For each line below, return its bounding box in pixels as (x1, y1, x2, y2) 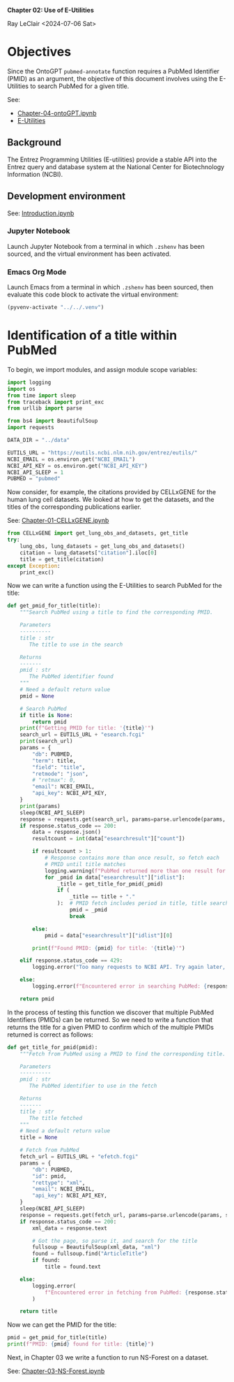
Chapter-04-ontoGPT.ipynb (17, 108, 97, 117)
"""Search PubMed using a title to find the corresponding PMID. (19, 609, 214, 616)
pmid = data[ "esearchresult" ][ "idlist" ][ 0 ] (44, 932, 173, 939)
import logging (7, 379, 52, 386)
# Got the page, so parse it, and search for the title (32, 1237, 198, 1244)
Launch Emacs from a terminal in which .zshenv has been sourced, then (7, 283, 214, 291)
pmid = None (19, 692, 54, 700)
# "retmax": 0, (32, 777, 77, 784)
